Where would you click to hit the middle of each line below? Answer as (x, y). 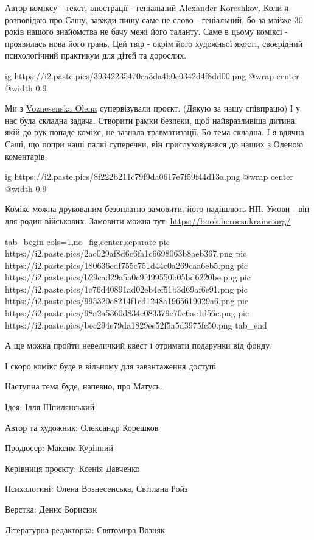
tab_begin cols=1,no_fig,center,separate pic (87, 241)
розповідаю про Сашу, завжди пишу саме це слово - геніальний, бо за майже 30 (154, 19)
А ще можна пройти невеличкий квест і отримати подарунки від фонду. (139, 345)
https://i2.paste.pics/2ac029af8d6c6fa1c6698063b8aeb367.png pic (126, 253)
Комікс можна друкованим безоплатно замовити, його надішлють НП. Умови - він (157, 209)
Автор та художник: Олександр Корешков (82, 427)
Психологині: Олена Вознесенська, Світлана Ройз (96, 488)
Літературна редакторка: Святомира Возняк (85, 529)
